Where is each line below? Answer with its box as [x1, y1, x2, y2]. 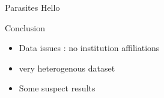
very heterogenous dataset [19, 61, 115, 74]
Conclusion [5, 21, 45, 34]
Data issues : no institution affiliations [19, 41, 160, 54]
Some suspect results [19, 82, 96, 94]
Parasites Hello [5, 1, 60, 13]
